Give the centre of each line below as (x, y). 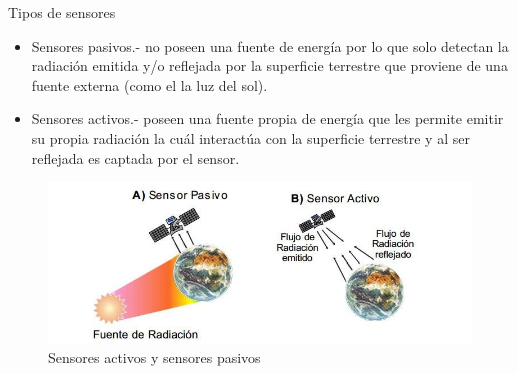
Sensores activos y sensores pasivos (154, 357)
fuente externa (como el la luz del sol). (149, 84)
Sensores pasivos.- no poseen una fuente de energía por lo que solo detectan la (270, 45)
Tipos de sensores (62, 12)
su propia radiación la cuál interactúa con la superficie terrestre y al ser (250, 137)
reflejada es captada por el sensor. (135, 157)
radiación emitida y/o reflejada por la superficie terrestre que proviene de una (269, 65)
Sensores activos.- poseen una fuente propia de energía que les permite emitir (267, 118)
